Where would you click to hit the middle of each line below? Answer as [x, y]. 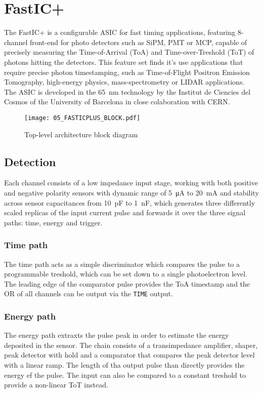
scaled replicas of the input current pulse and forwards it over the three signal [125, 212]
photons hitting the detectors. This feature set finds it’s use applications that [124, 62]
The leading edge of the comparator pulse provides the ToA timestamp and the [127, 283]
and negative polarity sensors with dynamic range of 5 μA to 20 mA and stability [131, 192]
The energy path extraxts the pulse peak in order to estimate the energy [117, 335]
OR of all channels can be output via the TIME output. [89, 293]
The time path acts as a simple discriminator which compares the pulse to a [122, 264]
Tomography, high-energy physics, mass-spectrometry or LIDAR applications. [124, 82]
